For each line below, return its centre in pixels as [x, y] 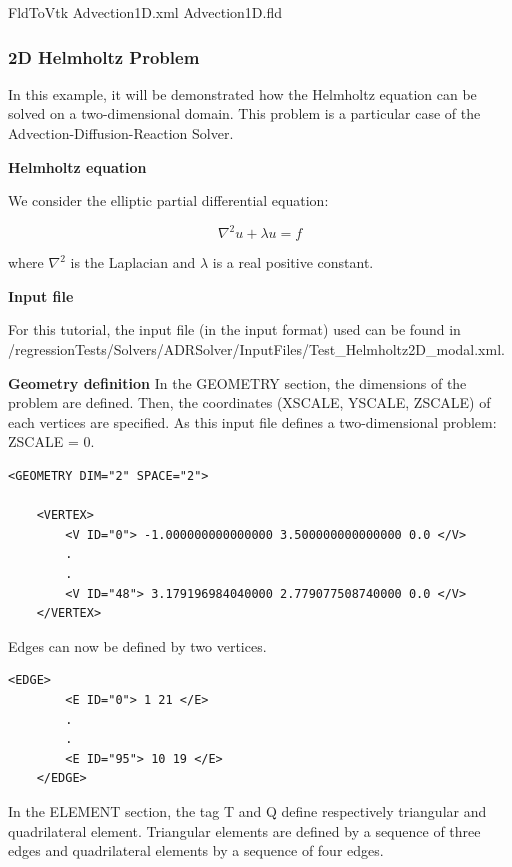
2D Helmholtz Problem [104, 56]
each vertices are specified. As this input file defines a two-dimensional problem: [252, 421]
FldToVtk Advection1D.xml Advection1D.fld [145, 12]
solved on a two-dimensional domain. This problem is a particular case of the [244, 113]
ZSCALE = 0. [51, 441]
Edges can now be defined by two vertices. [137, 645]
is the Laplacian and [133, 262]
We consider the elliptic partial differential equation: [168, 200]
